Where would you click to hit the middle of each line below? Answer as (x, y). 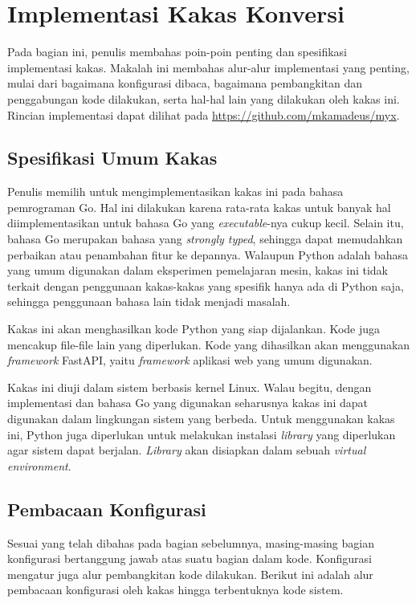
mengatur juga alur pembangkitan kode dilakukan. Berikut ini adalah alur (190, 574)
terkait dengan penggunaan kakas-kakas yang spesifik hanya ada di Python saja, (206, 285)
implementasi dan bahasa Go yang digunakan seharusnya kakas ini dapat (188, 403)
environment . (39, 465)
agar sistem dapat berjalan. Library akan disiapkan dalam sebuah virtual (187, 450)
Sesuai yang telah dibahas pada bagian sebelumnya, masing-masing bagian (191, 542)
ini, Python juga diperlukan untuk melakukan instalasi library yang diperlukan (202, 434)
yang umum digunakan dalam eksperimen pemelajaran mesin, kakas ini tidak (198, 270)
